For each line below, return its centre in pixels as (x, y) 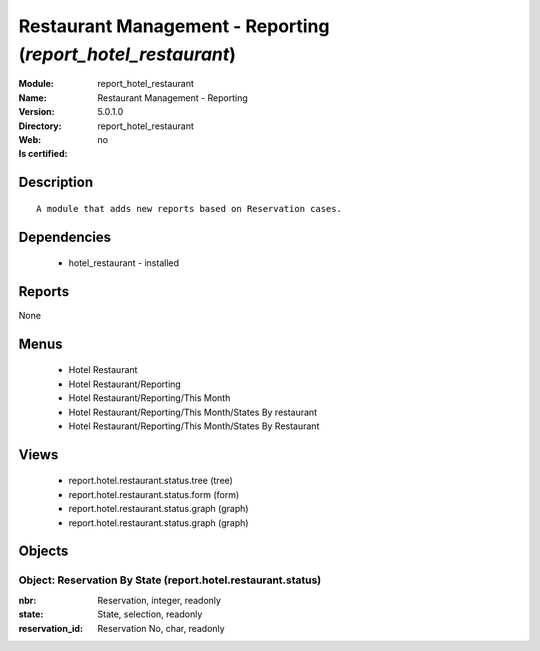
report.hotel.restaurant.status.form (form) (154, 494)
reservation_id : (51, 628)
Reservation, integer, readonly (159, 600)
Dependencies (65, 236)
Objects (43, 551)
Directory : (40, 126)
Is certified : (43, 154)
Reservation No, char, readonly (161, 628)
